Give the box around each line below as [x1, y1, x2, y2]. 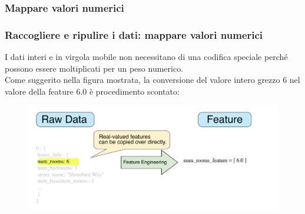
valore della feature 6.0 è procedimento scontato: [5, 85, 180, 97]
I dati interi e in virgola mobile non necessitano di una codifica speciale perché [5, 51, 288, 63]
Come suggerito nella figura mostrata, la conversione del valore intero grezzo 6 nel [5, 73, 300, 86]
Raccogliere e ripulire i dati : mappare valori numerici [5, 27, 263, 42]
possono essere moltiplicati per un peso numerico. [5, 62, 184, 74]
